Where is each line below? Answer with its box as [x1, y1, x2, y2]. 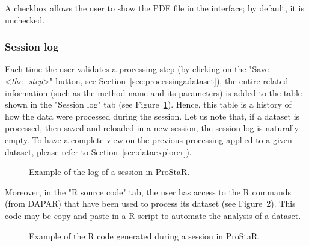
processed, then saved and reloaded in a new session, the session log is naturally [5, 121, 299, 134]
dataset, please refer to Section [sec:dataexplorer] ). [5, 145, 192, 158]
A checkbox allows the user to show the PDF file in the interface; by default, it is [5, 2, 304, 14]
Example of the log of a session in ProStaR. [29, 165, 190, 178]
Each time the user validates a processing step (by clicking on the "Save [5, 63, 269, 75]
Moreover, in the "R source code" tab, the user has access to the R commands [5, 185, 292, 198]
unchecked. [5, 13, 45, 26]
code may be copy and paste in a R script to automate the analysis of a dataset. [5, 209, 301, 221]
